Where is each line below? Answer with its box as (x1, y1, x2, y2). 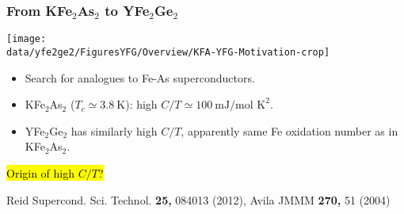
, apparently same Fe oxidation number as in (181, 122, 398, 139)
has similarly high (71, 122, 158, 139)
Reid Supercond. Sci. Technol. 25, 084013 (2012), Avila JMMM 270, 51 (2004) (6, 191, 391, 208)
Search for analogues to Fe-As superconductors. (25, 69, 255, 86)
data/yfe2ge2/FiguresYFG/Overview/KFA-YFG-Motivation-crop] (6, 46, 330, 58)
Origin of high (6, 164, 75, 181)
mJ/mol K (215, 100, 266, 112)
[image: (6, 33, 47, 45)
